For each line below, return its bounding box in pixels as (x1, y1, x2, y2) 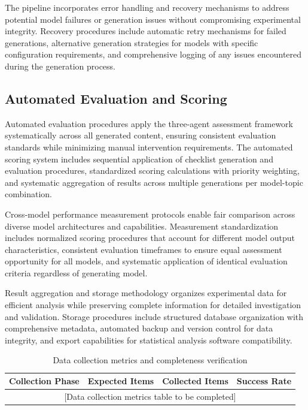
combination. (5, 188, 52, 200)
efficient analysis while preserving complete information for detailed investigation (5, 299, 301, 311)
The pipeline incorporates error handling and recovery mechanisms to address (5, 1, 289, 13)
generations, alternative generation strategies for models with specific (5, 36, 258, 49)
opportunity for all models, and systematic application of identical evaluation (5, 255, 288, 267)
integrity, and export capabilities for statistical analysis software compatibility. (5, 333, 292, 346)
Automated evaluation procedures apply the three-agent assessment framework (5, 117, 293, 129)
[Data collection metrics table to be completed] (64, 390, 236, 402)
